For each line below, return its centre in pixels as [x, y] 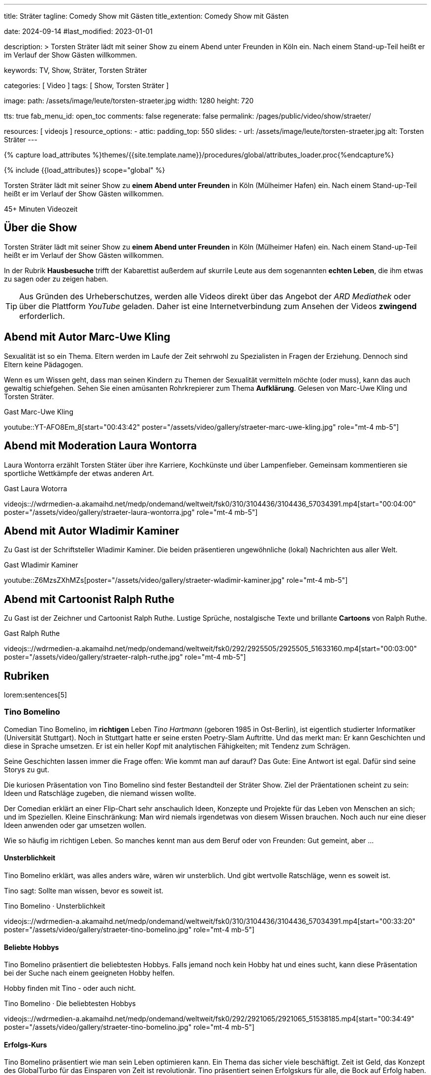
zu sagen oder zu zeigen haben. [56, 279]
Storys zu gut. [27, 769]
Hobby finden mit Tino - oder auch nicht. [70, 988]
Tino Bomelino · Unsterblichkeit [55, 906]
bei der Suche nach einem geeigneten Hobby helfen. [89, 973]
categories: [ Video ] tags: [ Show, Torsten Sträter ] [86, 85]
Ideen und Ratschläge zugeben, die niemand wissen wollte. [100, 793]
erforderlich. [42, 316]
